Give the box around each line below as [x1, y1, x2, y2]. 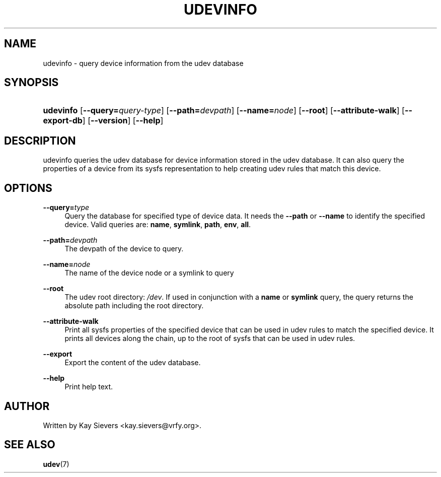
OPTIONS [4, 181, 52, 194]
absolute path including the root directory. [64, 301, 204, 310]
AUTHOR [4, 399, 50, 413]
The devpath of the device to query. [64, 244, 184, 253]
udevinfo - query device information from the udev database [43, 58, 244, 67]
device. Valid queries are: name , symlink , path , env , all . [64, 220, 251, 229]
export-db [43, 115, 83, 126]
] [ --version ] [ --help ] [82, 115, 164, 126]
